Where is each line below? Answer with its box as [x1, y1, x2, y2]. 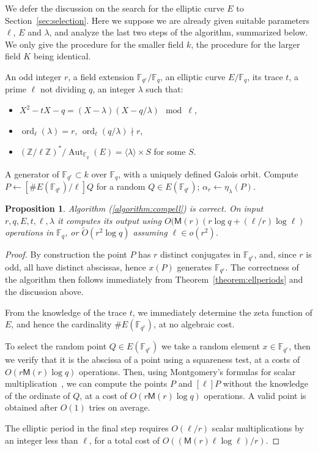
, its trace [247, 70, 283, 83]
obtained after [5, 401, 58, 414]
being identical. [33, 50, 91, 62]
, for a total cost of [89, 433, 160, 446]
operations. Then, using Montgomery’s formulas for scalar [79, 365, 296, 378]
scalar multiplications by [212, 422, 304, 434]
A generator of [5, 167, 59, 180]
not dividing [40, 83, 86, 95]
